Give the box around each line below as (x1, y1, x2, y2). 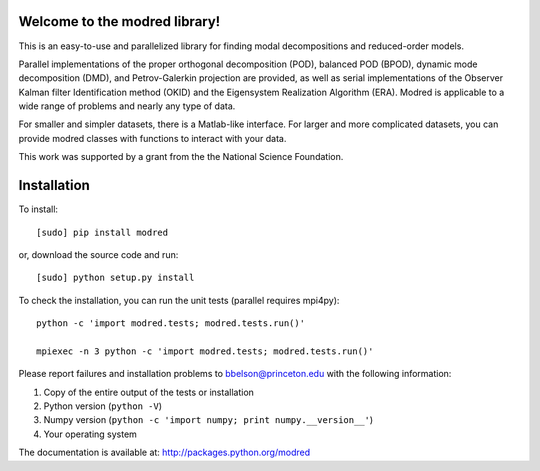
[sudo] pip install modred (36, 226, 169, 238)
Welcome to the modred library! (18, 13, 221, 30)
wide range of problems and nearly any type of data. (18, 100, 236, 112)
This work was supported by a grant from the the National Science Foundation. (18, 151, 344, 163)
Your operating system (43, 428, 137, 440)
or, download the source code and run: (18, 248, 179, 260)
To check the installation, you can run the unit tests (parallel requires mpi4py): (18, 294, 340, 306)
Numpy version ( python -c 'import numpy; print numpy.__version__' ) (43, 414, 374, 426)
